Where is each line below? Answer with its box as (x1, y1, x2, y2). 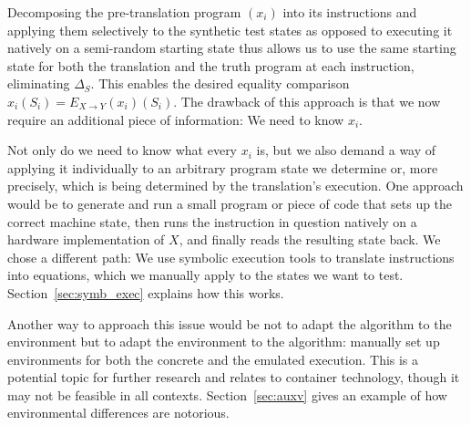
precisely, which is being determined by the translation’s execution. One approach (7, 176, 464, 195)
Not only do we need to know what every (7, 140, 238, 160)
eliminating (7, 74, 70, 93)
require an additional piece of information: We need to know (7, 109, 344, 129)
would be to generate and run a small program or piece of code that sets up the (7, 193, 453, 212)
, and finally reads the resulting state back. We (179, 230, 441, 249)
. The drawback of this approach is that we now (173, 91, 441, 110)
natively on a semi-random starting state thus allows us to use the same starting (7, 38, 456, 57)
